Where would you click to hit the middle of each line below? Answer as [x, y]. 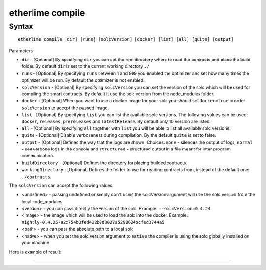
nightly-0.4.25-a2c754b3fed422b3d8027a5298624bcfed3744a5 [93, 222]
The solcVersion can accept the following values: [61, 186]
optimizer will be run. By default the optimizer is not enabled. [83, 80]
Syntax [21, 26]
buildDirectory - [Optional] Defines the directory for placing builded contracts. [104, 163]
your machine [35, 243]
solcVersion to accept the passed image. [65, 108]
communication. [38, 156]
